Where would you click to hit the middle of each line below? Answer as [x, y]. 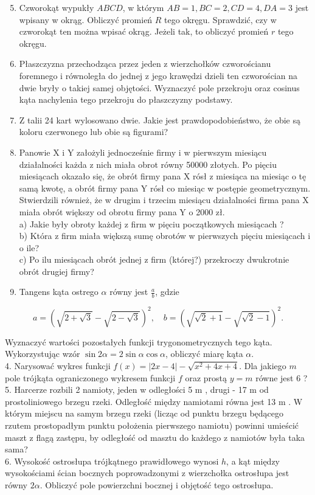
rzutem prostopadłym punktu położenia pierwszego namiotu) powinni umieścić [152, 425]
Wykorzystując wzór [43, 354]
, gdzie [167, 292]
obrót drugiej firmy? [57, 271]
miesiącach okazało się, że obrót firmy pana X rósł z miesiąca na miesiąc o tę [163, 176]
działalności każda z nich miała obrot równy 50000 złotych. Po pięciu [148, 164]
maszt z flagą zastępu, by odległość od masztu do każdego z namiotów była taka [155, 437]
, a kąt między [253, 461]
